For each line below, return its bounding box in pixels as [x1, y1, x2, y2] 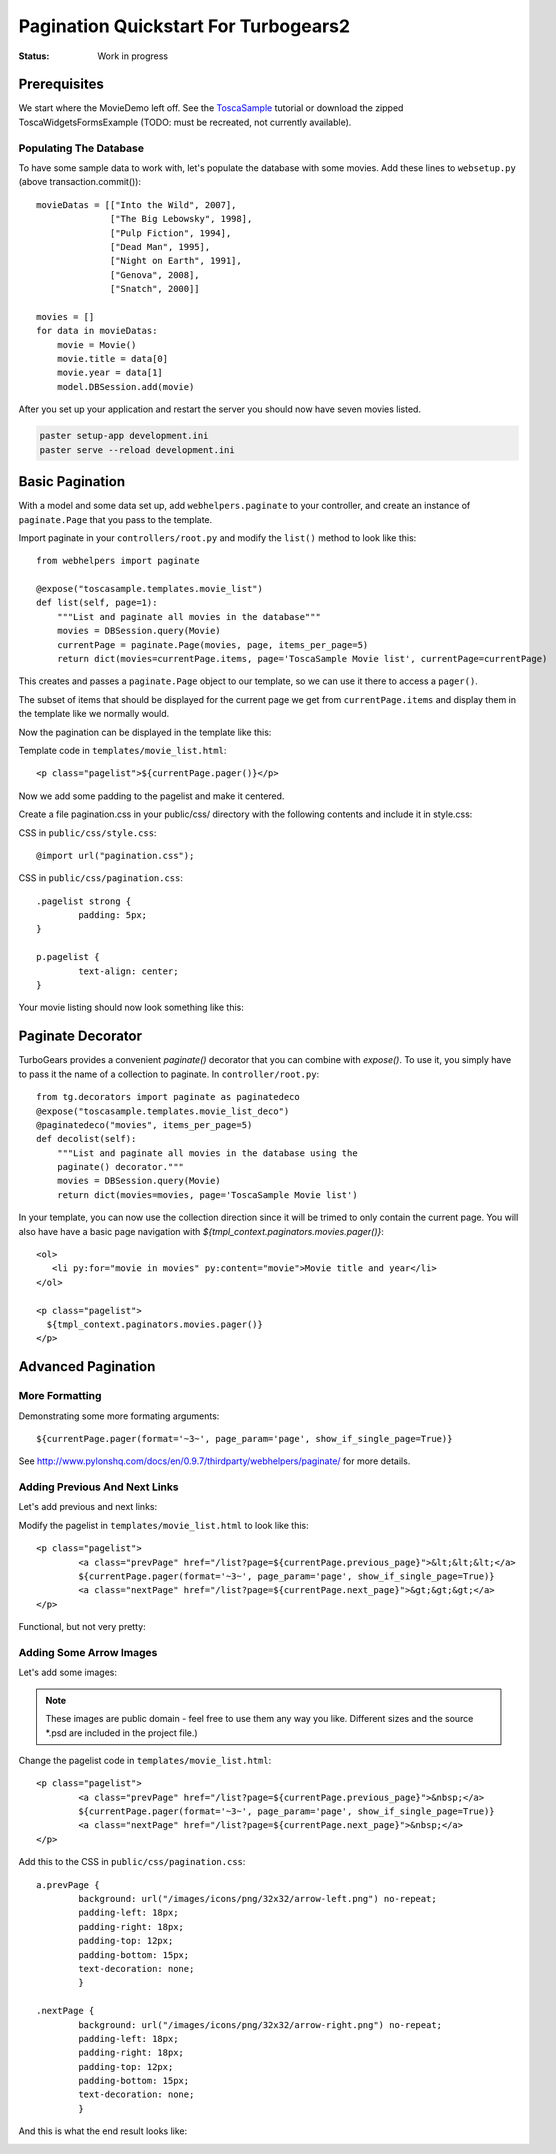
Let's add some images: [18, 1666, 117, 1679]
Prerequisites [18, 76, 104, 93]
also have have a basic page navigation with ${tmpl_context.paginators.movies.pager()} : [18, 1225, 385, 1237]
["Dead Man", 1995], [110, 241, 211, 252]
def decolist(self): [36, 1133, 137, 1145]
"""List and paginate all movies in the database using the [56, 1147, 359, 1159]
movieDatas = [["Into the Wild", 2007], [36, 199, 237, 210]
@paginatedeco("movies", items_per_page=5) [36, 1119, 253, 1130]
